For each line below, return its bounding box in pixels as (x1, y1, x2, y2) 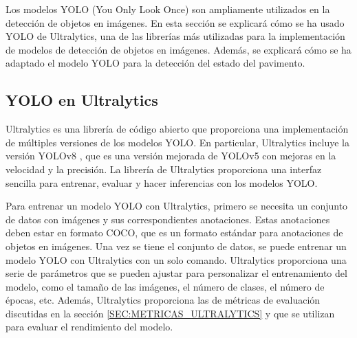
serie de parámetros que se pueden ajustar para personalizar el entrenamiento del (6, 266, 347, 280)
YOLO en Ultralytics (6, 89, 158, 111)
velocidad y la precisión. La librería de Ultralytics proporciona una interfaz (6, 161, 322, 176)
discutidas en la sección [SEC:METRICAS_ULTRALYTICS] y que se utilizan (6, 306, 335, 320)
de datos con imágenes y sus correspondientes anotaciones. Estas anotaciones (6, 212, 330, 226)
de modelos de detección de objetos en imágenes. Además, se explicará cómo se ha (6, 42, 351, 56)
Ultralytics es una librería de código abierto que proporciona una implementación (6, 122, 349, 136)
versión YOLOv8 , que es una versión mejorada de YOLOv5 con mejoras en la (6, 148, 336, 163)
